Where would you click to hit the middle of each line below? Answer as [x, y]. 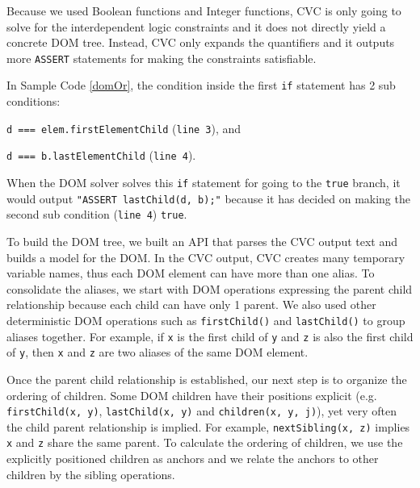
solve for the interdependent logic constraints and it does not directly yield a [196, 26]
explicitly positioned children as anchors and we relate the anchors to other [193, 459]
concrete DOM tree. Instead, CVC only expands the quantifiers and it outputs [201, 42]
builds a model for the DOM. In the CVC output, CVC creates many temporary [206, 257]
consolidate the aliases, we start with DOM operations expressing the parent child [210, 288]
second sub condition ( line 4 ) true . [97, 214]
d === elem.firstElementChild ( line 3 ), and [124, 128]
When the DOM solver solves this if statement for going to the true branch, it [204, 182]
